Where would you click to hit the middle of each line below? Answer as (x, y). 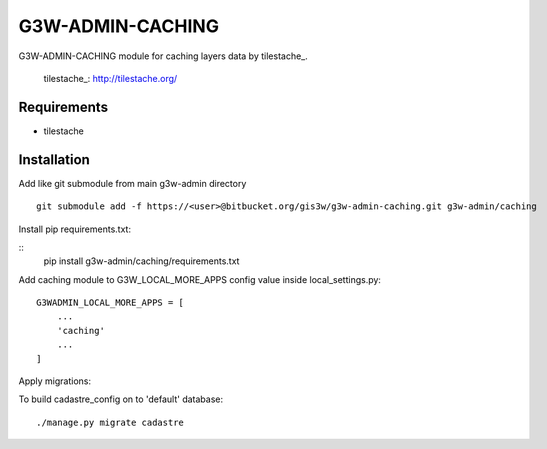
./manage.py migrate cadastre (110, 422)
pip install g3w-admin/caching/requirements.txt (141, 261)
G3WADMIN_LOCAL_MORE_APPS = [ (110, 303)
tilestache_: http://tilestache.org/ (110, 78)
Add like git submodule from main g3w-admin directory (132, 183)
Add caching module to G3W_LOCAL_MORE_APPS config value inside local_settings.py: (200, 279)
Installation (54, 159)
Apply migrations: (55, 381)
